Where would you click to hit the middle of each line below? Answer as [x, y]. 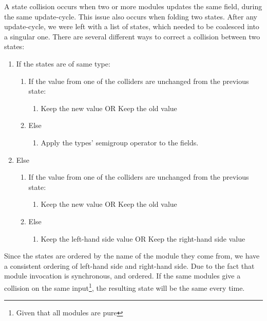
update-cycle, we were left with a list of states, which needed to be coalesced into [132, 26]
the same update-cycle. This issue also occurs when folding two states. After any [131, 16]
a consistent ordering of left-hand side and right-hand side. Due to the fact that [129, 265]
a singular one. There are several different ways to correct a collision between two [132, 36]
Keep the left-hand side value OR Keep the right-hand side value [143, 238]
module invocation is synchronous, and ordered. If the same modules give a [122, 276]
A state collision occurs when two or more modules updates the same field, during [133, 6]
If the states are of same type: [63, 63]
